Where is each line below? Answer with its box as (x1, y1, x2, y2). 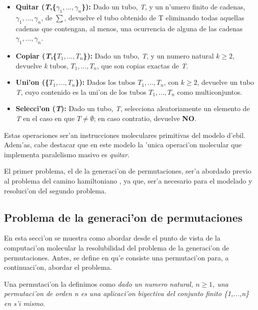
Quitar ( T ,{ (15, 1, 57, 11)
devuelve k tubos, (15, 60, 68, 70)
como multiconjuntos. (177, 86, 243, 97)
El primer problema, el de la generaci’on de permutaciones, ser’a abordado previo (4, 166, 252, 176)
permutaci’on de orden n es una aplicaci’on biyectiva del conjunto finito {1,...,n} (4, 288, 249, 299)
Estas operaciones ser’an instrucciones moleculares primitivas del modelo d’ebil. (4, 129, 246, 140)
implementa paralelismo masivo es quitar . (4, 149, 129, 159)
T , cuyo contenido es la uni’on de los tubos (15, 86, 146, 97)
